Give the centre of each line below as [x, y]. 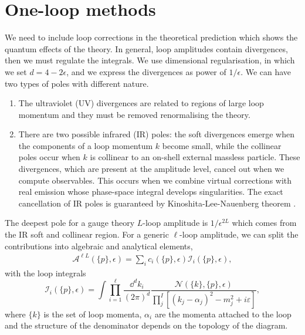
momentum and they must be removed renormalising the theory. [134, 114]
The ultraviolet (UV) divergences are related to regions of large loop [141, 103]
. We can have [266, 71]
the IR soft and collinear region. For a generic [87, 234]
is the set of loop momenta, [93, 314]
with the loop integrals [45, 273]
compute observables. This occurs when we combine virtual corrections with [155, 180]
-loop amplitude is [175, 223]
